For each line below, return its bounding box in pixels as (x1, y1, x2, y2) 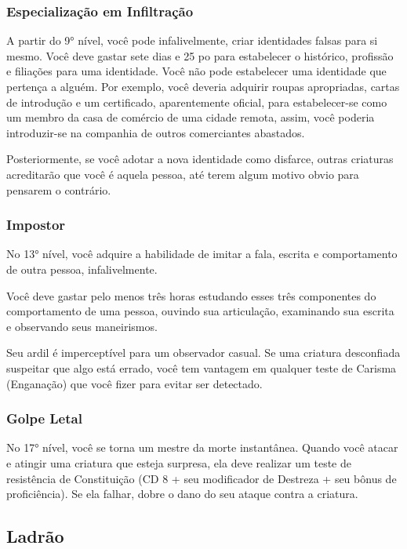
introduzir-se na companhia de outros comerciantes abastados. (6, 124, 305, 140)
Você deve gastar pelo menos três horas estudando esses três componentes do (6, 287, 376, 304)
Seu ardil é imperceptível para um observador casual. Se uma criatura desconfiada (6, 344, 401, 361)
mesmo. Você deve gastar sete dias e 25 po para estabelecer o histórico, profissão (6, 47, 394, 64)
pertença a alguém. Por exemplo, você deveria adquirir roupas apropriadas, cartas (6, 78, 400, 94)
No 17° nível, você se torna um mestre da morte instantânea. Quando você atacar (6, 439, 398, 456)
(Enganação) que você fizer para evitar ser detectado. (6, 375, 263, 391)
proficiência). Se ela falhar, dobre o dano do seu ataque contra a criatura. (6, 485, 358, 502)
